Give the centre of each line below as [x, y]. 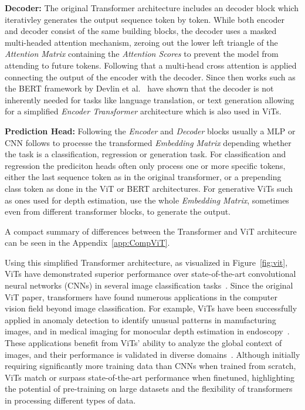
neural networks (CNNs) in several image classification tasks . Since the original [149, 285]
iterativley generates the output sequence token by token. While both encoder [145, 19]
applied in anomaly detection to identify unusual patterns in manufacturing [140, 319]
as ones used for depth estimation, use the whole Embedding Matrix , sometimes [147, 200]
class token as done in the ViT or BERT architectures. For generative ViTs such [149, 188]
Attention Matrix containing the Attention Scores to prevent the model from [142, 54]
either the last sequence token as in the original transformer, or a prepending [143, 177]
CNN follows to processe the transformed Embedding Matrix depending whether [148, 142]
